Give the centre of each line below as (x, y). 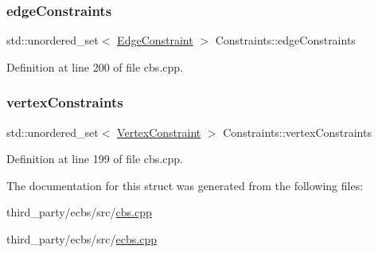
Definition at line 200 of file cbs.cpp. (95, 66)
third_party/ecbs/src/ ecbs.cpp (82, 239)
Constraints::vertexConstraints (297, 132)
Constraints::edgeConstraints (285, 40)
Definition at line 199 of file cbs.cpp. (95, 159)
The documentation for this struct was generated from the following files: (185, 185)
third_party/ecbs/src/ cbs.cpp (79, 212)
